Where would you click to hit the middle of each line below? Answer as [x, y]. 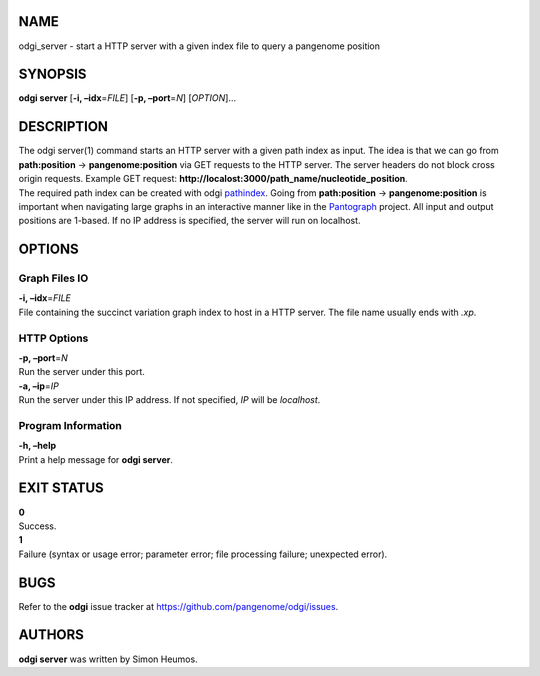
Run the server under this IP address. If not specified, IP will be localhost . [169, 400]
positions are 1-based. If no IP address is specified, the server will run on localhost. [189, 221]
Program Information [70, 425]
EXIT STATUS [61, 488]
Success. [37, 526]
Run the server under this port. [81, 372]
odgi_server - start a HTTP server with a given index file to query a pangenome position [199, 46]
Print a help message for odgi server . [96, 459]
